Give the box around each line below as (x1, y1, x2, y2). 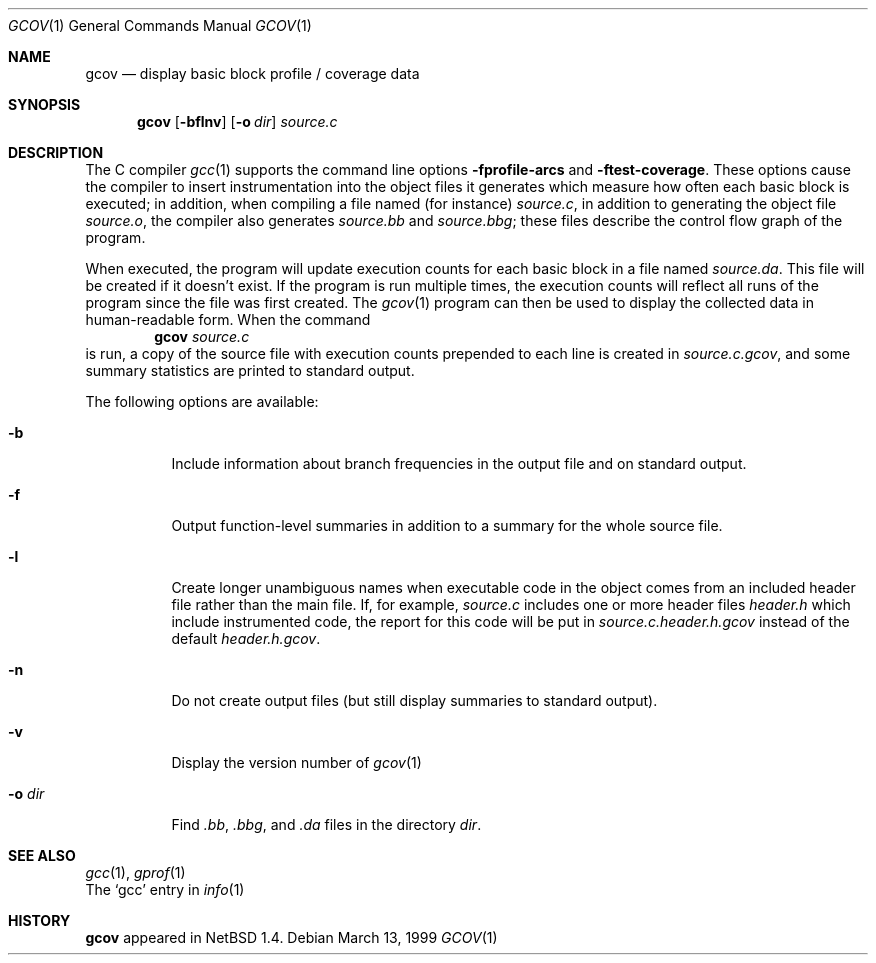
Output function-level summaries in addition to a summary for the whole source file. (171, 517, 723, 534)
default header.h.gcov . (171, 630, 321, 647)
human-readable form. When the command (85, 311, 371, 328)
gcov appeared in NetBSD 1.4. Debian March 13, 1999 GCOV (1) (85, 929, 498, 946)
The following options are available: (85, 393, 319, 410)
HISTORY (8, 912, 71, 929)
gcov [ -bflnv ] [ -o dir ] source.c (137, 113, 338, 130)
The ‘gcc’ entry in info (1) (85, 881, 245, 898)
